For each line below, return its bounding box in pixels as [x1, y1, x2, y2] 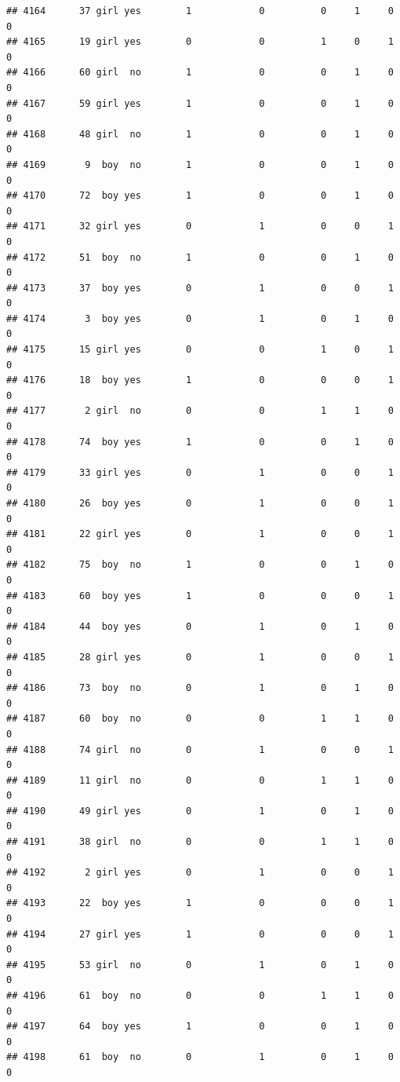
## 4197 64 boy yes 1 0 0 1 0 [6, 1021, 394, 1033]
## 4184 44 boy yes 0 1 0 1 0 [6, 620, 394, 632]
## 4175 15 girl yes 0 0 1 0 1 [6, 344, 394, 356]
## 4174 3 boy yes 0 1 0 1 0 [6, 313, 394, 324]
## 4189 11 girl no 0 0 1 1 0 [6, 774, 394, 786]
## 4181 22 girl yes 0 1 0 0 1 [6, 528, 394, 540]
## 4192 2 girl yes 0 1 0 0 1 [6, 867, 394, 879]
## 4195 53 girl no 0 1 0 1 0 [6, 959, 394, 971]
